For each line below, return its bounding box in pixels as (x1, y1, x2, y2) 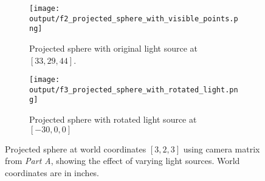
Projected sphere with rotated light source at (29, 113, 197, 126)
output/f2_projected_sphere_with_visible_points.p (29, 14, 238, 23)
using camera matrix (183, 142, 260, 155)
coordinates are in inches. (5, 166, 100, 179)
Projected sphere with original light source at (29, 41, 198, 54)
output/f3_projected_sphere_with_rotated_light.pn (29, 85, 238, 94)
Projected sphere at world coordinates (5, 142, 146, 155)
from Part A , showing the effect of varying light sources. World (5, 154, 240, 167)
